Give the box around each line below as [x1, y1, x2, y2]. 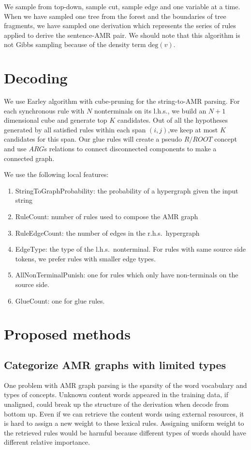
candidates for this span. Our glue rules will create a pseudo [4, 134, 182, 144]
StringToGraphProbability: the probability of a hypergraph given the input [15, 185, 238, 195]
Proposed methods [4, 324, 131, 344]
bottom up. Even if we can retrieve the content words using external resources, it [4, 408, 244, 418]
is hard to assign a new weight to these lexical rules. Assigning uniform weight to [4, 418, 244, 428]
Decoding [4, 68, 68, 88]
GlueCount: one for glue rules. [15, 295, 105, 305]
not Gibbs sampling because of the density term [4, 39, 146, 49]
